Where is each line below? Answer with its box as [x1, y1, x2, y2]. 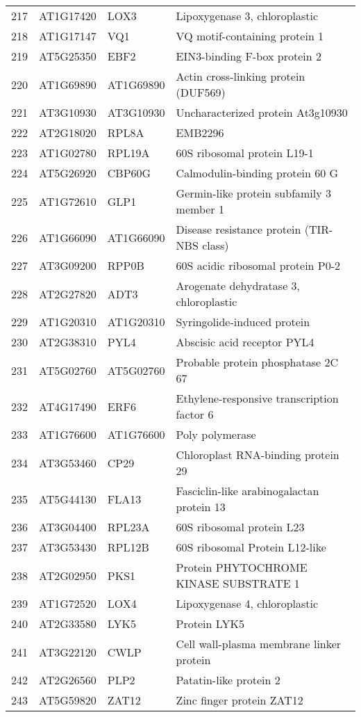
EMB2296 [176, 124, 224, 140]
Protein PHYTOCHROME [176, 559, 308, 575]
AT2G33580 [39, 615, 96, 631]
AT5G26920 [39, 165, 96, 181]
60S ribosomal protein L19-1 [176, 145, 314, 161]
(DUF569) [176, 84, 226, 100]
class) [202, 237, 229, 253]
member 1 [176, 201, 224, 217]
